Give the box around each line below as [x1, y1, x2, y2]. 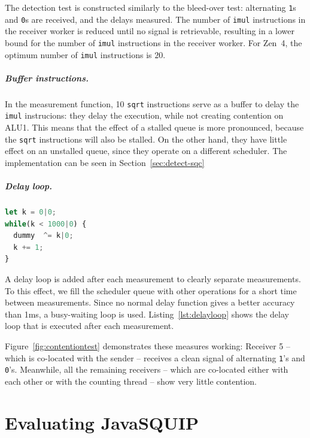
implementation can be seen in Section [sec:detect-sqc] [5, 156, 205, 168]
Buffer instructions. [5, 71, 89, 84]
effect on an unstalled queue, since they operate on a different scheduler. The [5, 144, 287, 157]
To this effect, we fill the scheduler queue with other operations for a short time [5, 284, 297, 297]
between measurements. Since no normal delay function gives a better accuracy [5, 296, 295, 309]
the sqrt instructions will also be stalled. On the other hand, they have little [5, 132, 287, 145]
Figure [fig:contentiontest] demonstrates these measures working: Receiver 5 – [5, 340, 291, 352]
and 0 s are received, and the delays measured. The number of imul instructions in [5, 13, 306, 25]
